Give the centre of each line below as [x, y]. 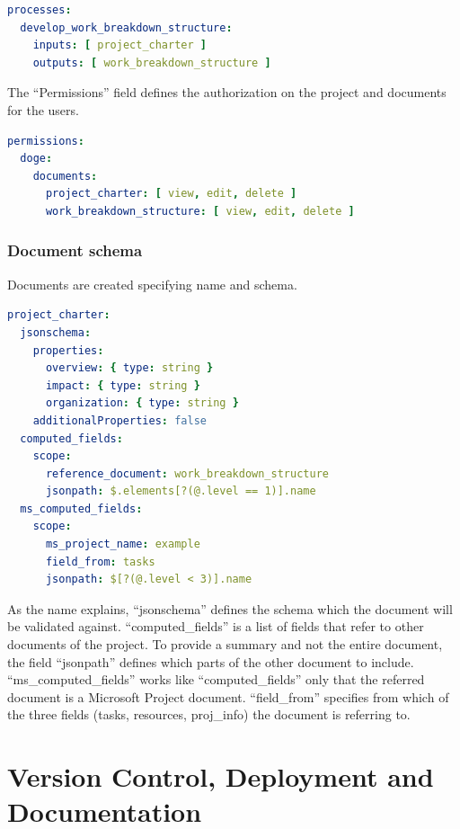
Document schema [75, 250]
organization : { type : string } [142, 403]
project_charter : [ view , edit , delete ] [171, 194]
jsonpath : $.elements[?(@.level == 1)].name [181, 491]
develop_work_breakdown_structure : [126, 27]
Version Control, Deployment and [221, 776]
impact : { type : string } [123, 385]
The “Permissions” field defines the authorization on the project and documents [227, 92]
